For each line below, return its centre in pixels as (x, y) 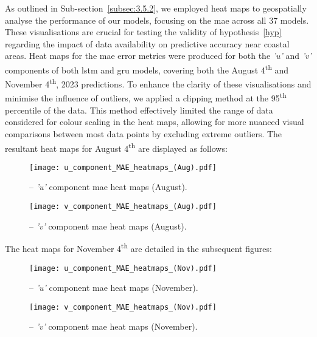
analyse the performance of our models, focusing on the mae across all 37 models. (157, 20)
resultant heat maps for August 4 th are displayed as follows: (116, 147)
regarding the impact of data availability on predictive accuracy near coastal (147, 43)
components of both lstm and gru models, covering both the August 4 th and (147, 69)
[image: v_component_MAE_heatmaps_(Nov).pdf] (123, 307)
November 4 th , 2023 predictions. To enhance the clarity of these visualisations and (158, 83)
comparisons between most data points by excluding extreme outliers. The (144, 133)
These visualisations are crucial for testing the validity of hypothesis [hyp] (143, 32)
